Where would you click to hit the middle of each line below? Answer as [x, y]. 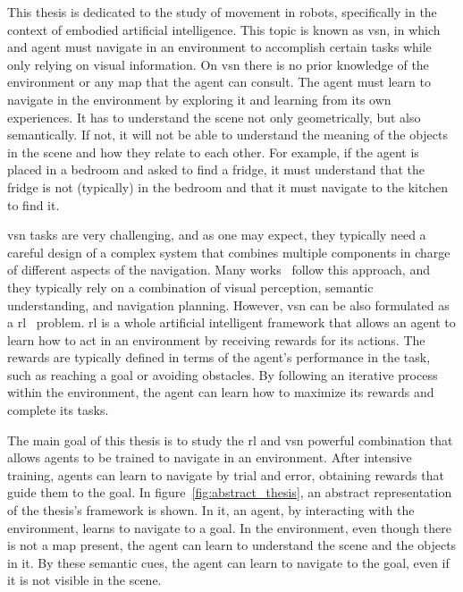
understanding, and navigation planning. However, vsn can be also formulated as [228, 304]
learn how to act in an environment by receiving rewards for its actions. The [216, 339]
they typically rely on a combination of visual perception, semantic [190, 287]
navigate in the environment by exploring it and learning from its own [199, 99]
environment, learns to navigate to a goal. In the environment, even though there [229, 527]
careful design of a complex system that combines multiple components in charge [229, 252]
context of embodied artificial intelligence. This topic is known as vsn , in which [224, 29]
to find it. [34, 204]
